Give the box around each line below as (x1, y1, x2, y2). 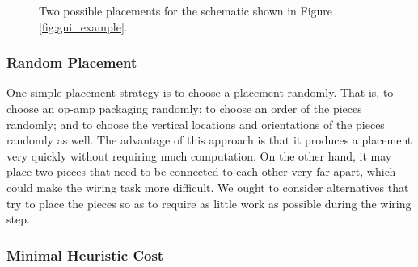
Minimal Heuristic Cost (6, 244, 164, 265)
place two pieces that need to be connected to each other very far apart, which (6, 163, 396, 180)
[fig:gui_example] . (39, 18, 128, 35)
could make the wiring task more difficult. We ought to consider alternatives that (6, 178, 409, 195)
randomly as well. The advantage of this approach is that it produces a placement (6, 131, 412, 148)
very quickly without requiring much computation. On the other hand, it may (6, 147, 392, 164)
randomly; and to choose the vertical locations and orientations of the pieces (6, 115, 385, 132)
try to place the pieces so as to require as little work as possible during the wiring (6, 194, 412, 211)
